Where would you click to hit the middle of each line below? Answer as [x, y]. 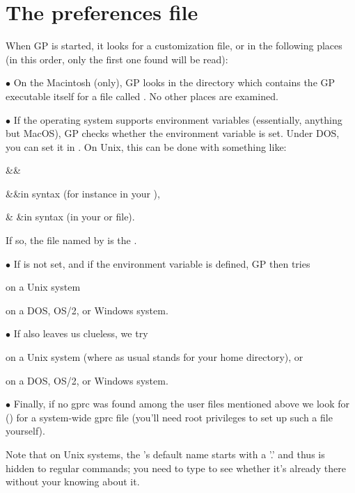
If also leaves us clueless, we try [81, 333]
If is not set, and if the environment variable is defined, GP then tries [162, 263]
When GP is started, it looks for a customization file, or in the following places [174, 46]
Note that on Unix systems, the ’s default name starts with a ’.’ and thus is [165, 454]
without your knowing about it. [73, 482]
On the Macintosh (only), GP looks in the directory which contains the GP [174, 82]
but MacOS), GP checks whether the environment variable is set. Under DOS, [173, 133]
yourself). [25, 431]
